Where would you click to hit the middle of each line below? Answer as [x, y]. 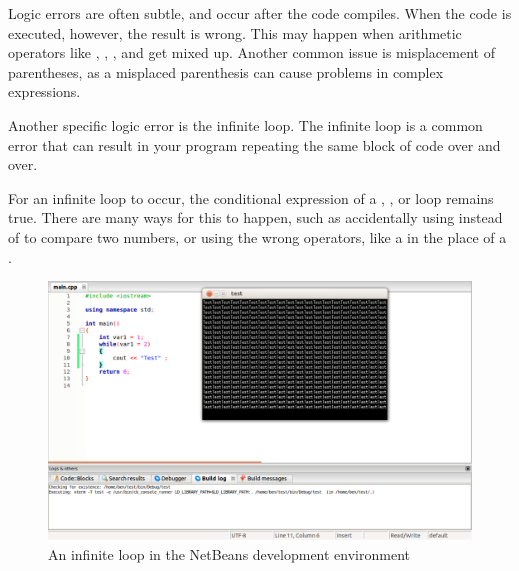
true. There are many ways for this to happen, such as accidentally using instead [255, 217]
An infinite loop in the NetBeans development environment [229, 553]
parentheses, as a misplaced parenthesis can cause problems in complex [226, 71]
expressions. [44, 91]
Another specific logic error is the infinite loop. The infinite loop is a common [245, 124]
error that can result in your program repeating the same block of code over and [254, 144]
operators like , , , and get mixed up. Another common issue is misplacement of [251, 52]
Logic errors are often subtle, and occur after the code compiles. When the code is [260, 13]
